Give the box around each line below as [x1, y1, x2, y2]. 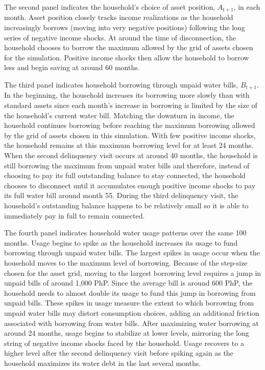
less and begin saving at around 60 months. [4, 62, 140, 73]
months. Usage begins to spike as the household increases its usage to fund [4, 237, 238, 248]
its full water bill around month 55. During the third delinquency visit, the [4, 190, 238, 201]
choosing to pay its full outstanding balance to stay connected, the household [4, 170, 246, 181]
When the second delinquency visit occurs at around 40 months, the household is [4, 150, 258, 161]
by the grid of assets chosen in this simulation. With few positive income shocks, [4, 129, 256, 140]
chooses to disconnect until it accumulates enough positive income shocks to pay [4, 180, 256, 190]
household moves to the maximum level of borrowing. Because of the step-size [4, 257, 248, 268]
